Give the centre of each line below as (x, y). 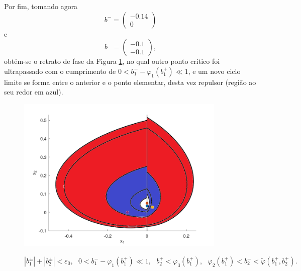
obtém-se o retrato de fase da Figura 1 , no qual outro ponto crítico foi (112, 61)
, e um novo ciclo (214, 71)
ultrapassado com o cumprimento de (60, 71)
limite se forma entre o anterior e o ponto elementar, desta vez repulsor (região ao (130, 82)
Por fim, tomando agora (41, 6)
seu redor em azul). (34, 92)
